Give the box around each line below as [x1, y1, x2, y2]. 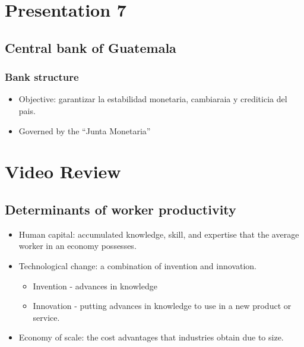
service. [33, 311, 60, 323]
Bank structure [5, 70, 79, 84]
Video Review [5, 159, 121, 184]
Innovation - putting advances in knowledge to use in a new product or [33, 299, 292, 312]
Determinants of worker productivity [5, 200, 236, 218]
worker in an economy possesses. [18, 239, 137, 252]
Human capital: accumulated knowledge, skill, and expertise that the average [18, 228, 299, 240]
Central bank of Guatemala [5, 38, 176, 56]
